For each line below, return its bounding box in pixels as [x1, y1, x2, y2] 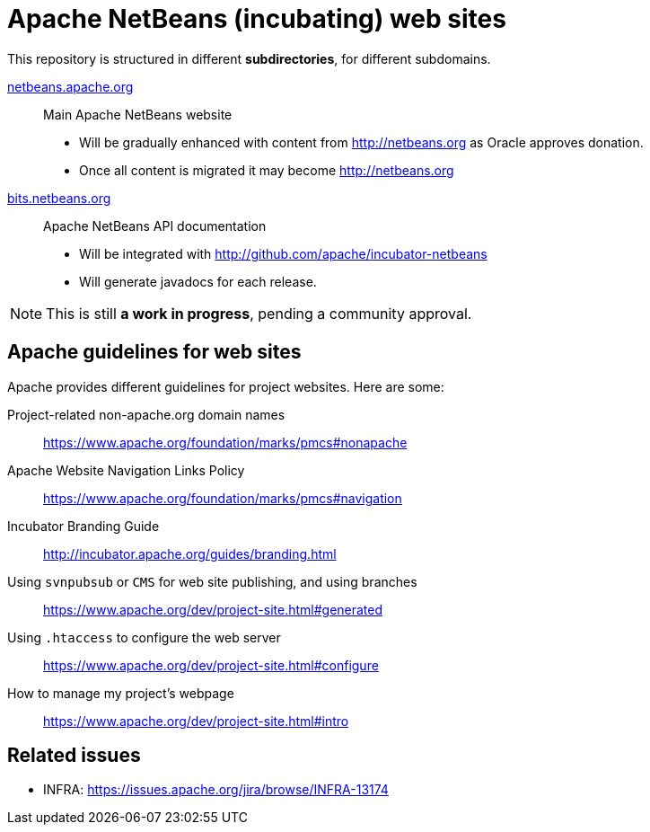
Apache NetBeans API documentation [43, 217, 267, 234]
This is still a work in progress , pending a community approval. [46, 304, 472, 323]
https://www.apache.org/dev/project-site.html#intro [43, 713, 349, 729]
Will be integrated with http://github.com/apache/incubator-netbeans [79, 245, 487, 261]
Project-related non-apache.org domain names [7, 406, 285, 422]
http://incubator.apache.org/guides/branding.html [43, 545, 337, 562]
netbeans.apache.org [7, 78, 134, 94]
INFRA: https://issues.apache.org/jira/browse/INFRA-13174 [43, 782, 389, 798]
